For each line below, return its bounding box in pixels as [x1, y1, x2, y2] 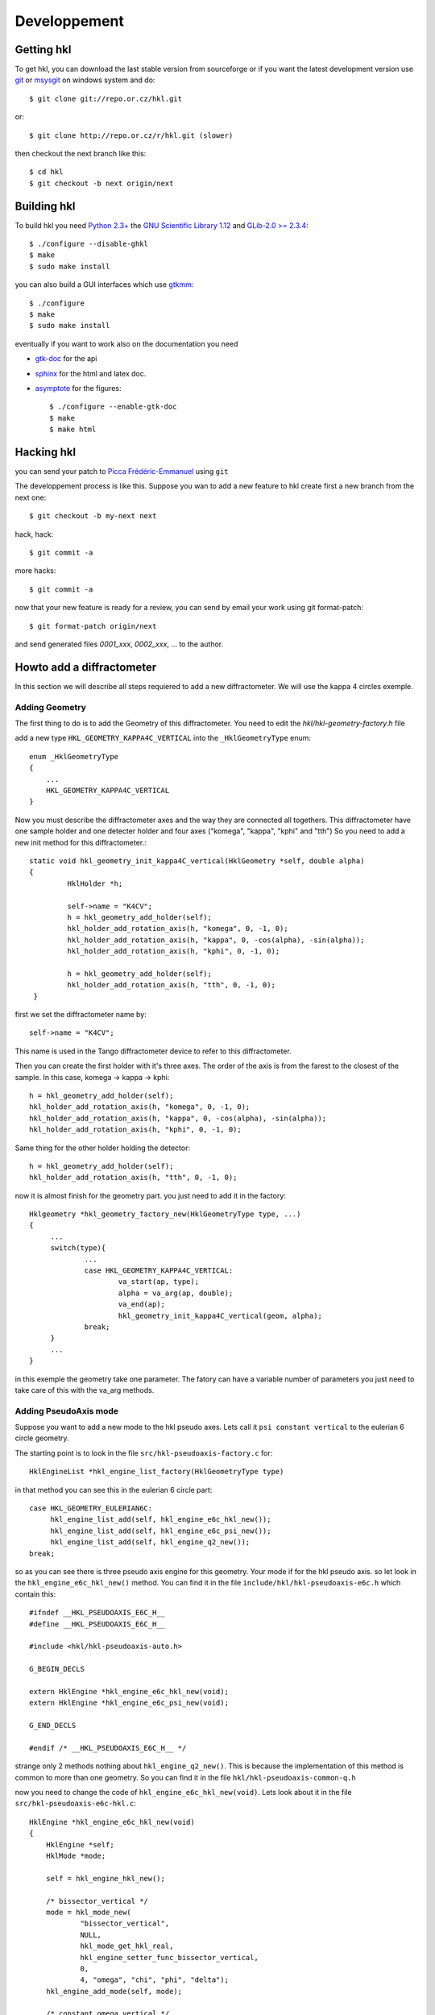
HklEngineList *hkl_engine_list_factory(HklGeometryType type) [29, 1467, 284, 1477]
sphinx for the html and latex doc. [35, 368, 147, 378]
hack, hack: [14, 529, 54, 539]
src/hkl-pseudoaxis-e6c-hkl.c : [14, 1798, 137, 1809]
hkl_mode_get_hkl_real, [80, 1942, 174, 1951]
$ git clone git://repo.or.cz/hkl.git [29, 93, 183, 103]
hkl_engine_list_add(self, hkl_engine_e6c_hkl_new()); [50, 1515, 271, 1524]
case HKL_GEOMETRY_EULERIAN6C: [29, 1504, 153, 1513]
